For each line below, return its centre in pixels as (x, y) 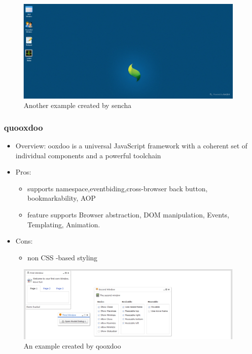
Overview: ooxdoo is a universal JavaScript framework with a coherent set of (131, 146)
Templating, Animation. (64, 224)
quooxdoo (23, 127)
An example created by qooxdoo (72, 346)
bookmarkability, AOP (61, 198)
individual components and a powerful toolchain (88, 155)
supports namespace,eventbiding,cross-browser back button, (117, 188)
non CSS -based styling (62, 257)
